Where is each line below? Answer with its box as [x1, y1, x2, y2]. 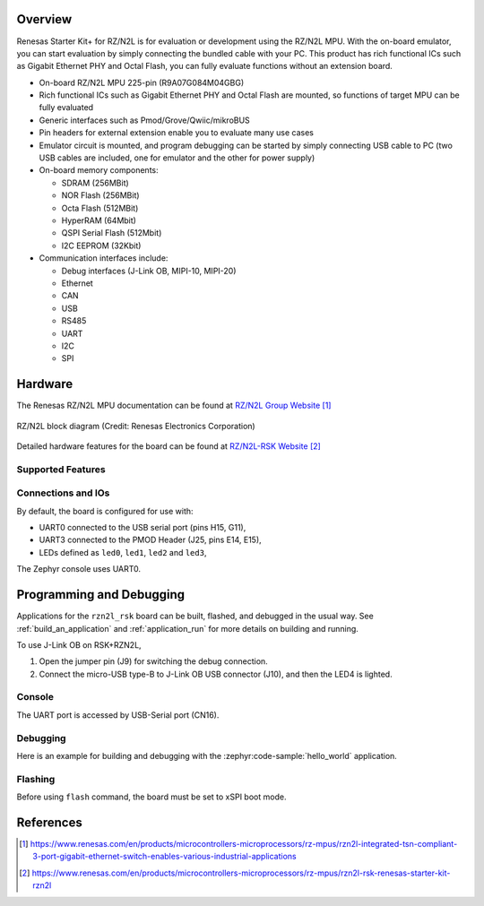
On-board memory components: [39, 165, 159, 176]
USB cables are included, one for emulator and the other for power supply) [39, 152, 315, 163]
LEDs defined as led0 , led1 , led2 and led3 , [39, 547, 207, 557]
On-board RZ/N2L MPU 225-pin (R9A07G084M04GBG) [39, 77, 245, 88]
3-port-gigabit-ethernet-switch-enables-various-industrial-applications [32, 851, 297, 862]
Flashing [16, 772, 56, 785]
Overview [16, 12, 73, 27]
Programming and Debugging [16, 587, 186, 602]
